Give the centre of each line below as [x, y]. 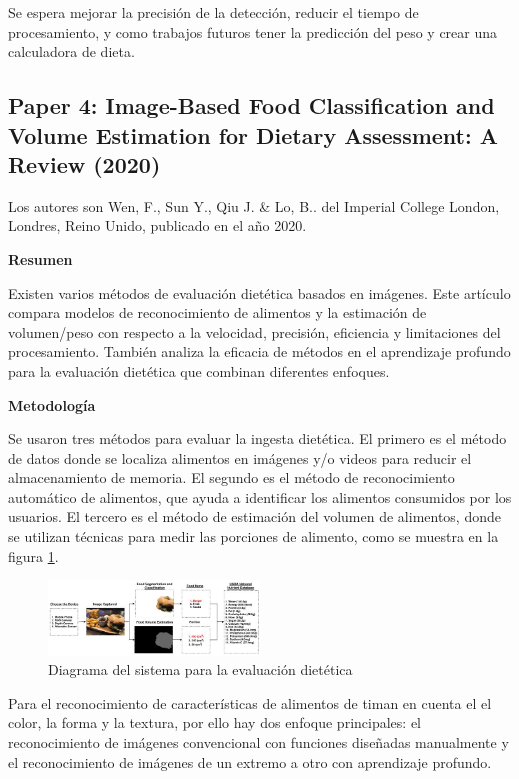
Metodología [52, 404]
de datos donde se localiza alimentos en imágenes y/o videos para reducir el [240, 457]
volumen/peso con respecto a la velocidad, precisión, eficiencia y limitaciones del [254, 331]
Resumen [40, 258]
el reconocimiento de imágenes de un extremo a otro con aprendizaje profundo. [250, 761]
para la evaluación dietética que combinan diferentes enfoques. [199, 370]
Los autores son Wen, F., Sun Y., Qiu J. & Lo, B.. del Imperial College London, [254, 205]
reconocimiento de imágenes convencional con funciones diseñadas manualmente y [258, 742]
